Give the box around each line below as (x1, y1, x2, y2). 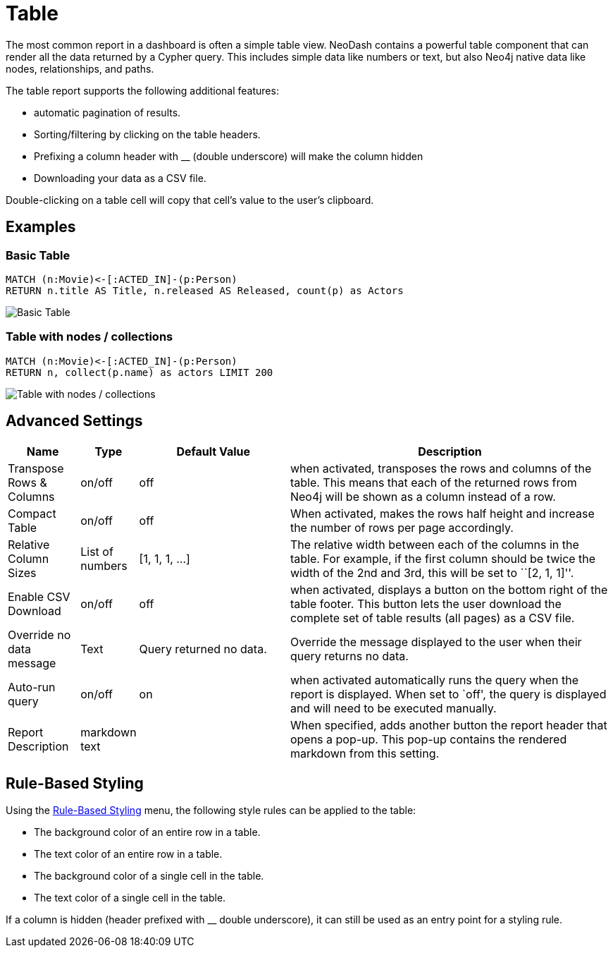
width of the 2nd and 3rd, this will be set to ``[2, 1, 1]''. (290, 565, 574, 580)
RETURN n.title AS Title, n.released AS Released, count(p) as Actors (6, 284, 404, 296)
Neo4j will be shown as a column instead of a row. (290, 489, 556, 504)
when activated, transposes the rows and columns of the (290, 461, 592, 475)
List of (80, 544, 113, 559)
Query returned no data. (139, 641, 267, 656)
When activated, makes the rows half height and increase (290, 506, 595, 521)
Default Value (176, 444, 251, 459)
